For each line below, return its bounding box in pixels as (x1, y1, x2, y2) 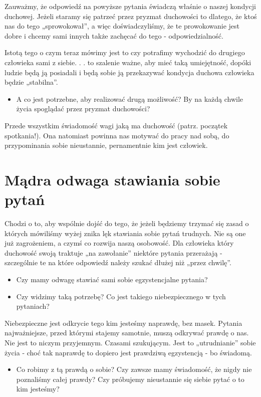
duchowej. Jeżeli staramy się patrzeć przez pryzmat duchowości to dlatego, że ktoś (5, 11, 257, 21)
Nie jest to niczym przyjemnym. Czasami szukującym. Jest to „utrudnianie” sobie (5, 337, 256, 347)
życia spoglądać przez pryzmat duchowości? (16, 103, 150, 114)
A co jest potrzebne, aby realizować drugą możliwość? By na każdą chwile (16, 93, 243, 104)
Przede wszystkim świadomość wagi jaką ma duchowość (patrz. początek (5, 120, 228, 130)
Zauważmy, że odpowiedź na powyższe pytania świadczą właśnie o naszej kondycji (5, 1, 256, 11)
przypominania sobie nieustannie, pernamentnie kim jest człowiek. (5, 140, 208, 150)
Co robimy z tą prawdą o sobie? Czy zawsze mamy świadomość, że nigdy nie (16, 364, 252, 374)
